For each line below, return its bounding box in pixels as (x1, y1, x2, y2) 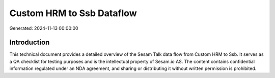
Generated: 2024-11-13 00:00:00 (9, 25, 78, 31)
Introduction (9, 38, 50, 47)
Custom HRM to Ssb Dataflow (9, 8, 137, 19)
